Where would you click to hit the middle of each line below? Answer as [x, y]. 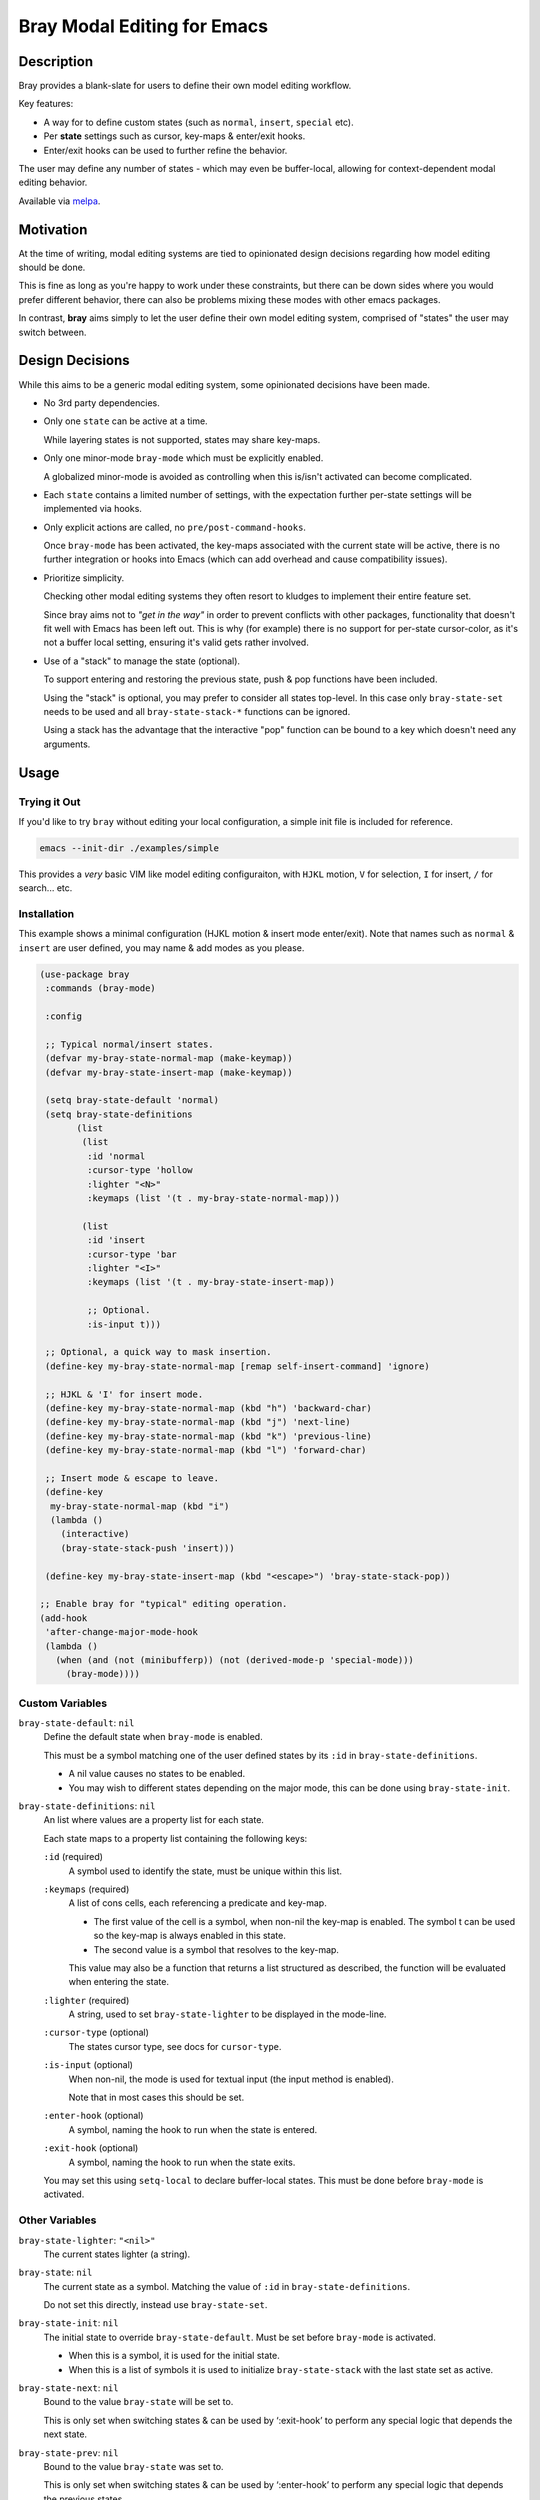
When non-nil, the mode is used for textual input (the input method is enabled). [231, 2079]
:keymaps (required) [86, 1889]
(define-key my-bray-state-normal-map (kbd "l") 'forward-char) [206, 1450]
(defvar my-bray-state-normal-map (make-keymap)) [169, 1058]
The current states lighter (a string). [117, 2254]
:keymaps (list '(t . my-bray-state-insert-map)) [210, 1282]
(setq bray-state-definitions [119, 1114]
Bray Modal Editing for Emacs [143, 26]
